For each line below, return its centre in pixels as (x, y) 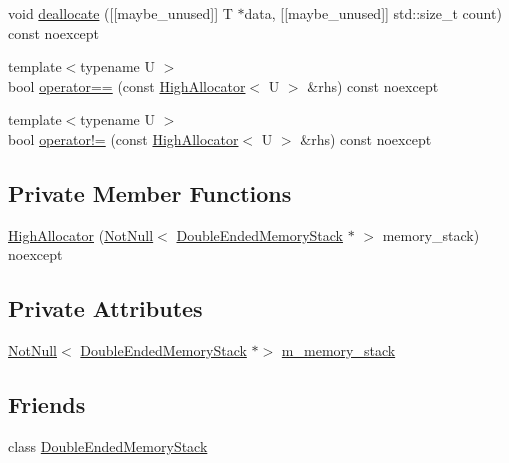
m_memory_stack (338, 350)
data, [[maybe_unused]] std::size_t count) (373, 13)
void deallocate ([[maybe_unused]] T (120, 13)
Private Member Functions (150, 192)
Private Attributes (105, 308)
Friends (47, 404)
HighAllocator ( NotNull (81, 234)
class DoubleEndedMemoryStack (108, 445)
